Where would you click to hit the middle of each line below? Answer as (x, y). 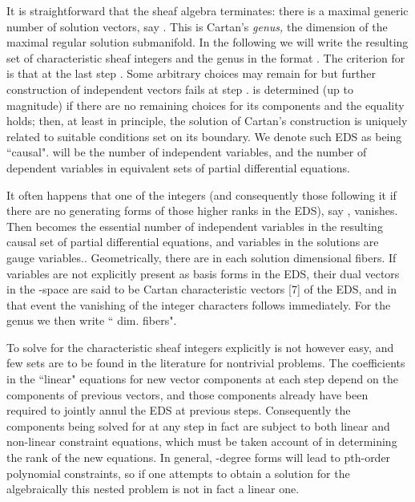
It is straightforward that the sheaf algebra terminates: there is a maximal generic (207, 10)
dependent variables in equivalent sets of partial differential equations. (179, 167)
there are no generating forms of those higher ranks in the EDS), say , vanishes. (202, 211)
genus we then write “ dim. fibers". (92, 320)
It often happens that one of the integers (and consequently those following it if (201, 194)
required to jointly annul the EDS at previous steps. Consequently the (179, 410)
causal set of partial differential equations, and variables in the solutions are (193, 242)
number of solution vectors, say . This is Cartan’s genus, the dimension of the (197, 26)
